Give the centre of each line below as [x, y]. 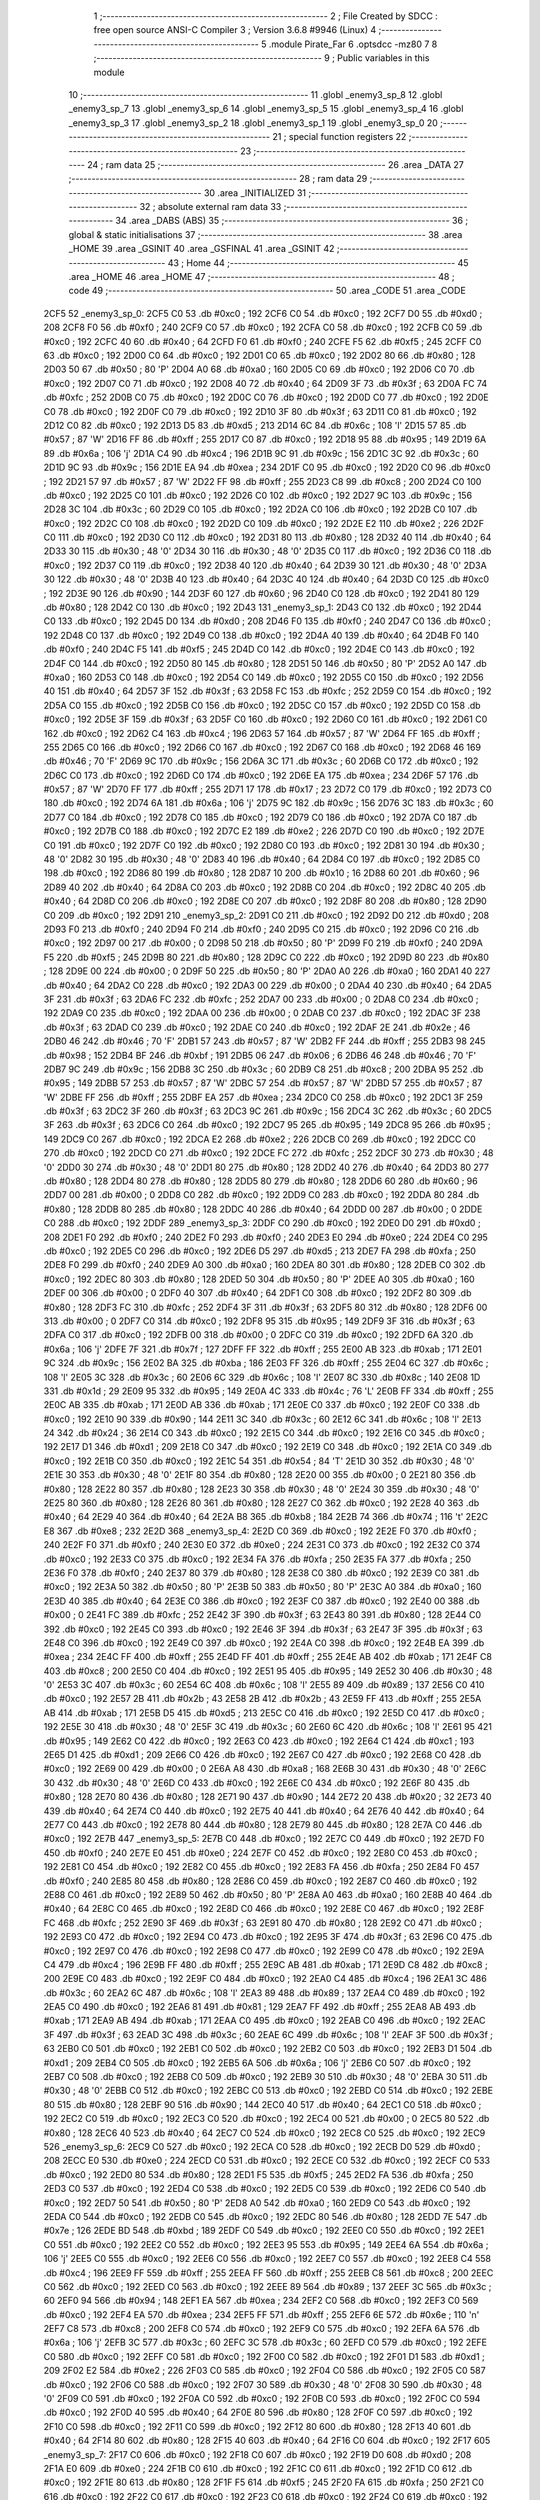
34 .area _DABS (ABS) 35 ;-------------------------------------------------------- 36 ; [292, 221]
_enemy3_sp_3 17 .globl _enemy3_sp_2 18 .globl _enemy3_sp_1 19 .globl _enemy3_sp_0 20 [253, 122]
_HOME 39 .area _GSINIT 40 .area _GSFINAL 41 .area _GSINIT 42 [201, 249]
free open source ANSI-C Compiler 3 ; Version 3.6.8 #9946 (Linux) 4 [235, 30]
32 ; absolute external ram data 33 [210, 207]
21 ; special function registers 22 [339, 137]
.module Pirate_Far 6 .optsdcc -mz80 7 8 [353, 44]
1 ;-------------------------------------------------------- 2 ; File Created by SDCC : [266, 16]
